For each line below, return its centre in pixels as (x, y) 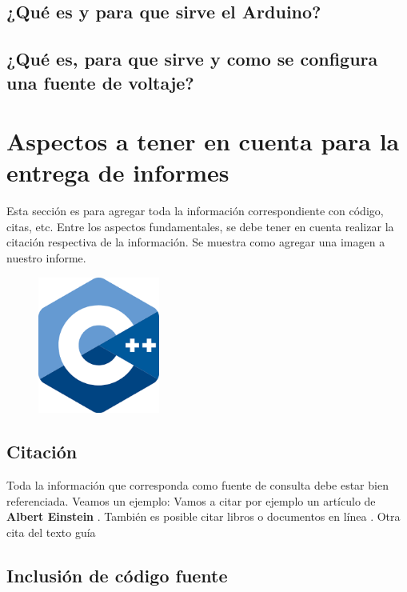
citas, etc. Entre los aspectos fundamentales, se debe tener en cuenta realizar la (200, 226)
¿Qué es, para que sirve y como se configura (192, 59)
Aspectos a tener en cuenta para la (203, 141)
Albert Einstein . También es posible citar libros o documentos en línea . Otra (203, 516)
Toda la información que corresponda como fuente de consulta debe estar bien (198, 485)
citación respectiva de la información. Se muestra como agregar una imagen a (196, 242)
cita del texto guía (51, 532)
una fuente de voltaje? (100, 82)
